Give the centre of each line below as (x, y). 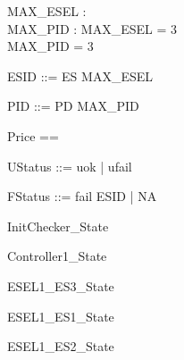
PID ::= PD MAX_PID (73, 106)
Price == (33, 135)
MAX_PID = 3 (50, 46)
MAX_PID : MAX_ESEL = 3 (92, 28)
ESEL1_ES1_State (61, 316)
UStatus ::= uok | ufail (70, 166)
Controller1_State (57, 256)
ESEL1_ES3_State (61, 285)
